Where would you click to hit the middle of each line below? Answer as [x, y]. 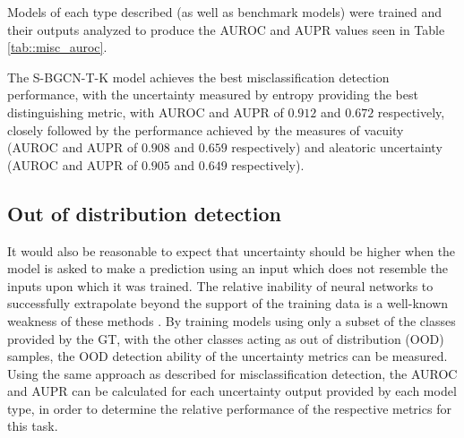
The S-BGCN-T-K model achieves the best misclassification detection [198, 77]
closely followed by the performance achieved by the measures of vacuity [206, 129]
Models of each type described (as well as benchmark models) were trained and [225, 12]
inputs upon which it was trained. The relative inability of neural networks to [220, 285]
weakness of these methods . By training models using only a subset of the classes [232, 320]
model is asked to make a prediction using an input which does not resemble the [228, 268]
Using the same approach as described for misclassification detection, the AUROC [232, 373]
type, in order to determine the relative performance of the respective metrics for [229, 408]
